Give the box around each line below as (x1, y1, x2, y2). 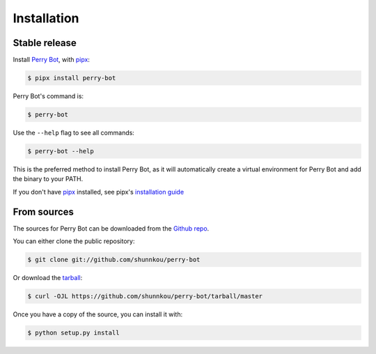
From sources (13, 206, 75, 217)
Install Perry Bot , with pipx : (13, 56, 91, 64)
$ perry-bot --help (27, 147, 94, 155)
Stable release (13, 37, 77, 49)
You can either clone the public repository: (13, 237, 135, 245)
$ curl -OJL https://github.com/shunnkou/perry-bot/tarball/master (27, 293, 263, 300)
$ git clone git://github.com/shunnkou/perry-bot (27, 256, 201, 264)
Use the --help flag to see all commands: (13, 129, 135, 137)
